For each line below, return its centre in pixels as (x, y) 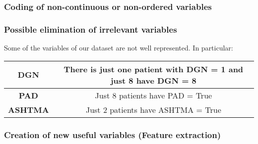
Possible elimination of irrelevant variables (91, 29)
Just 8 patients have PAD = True (154, 95)
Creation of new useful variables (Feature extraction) (113, 134)
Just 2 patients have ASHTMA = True (153, 109)
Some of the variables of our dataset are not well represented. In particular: (119, 48)
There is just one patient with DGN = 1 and (154, 69)
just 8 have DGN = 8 (153, 80)
